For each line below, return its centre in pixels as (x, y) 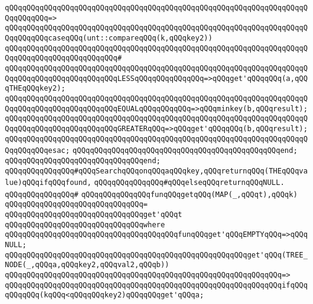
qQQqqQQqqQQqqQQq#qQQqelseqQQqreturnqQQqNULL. (189, 183)
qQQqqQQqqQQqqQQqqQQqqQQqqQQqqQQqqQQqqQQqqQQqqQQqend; (185, 151)
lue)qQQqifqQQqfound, (48, 183)
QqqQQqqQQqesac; (37, 151)
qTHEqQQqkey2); (35, 89)
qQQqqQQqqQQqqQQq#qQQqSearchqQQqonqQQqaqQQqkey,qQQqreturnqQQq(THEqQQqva (156, 171)
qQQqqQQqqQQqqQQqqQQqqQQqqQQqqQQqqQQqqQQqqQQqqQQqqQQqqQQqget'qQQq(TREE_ (156, 255)
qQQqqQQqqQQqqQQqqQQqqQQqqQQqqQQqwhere (85, 225)
